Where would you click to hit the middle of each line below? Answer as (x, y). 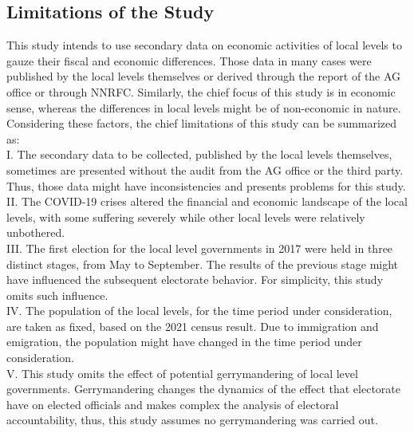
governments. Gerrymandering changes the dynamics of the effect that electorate (203, 389)
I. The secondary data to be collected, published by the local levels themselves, (199, 154)
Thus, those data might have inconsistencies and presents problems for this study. (206, 185)
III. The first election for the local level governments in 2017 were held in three (200, 248)
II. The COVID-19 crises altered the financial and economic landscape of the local (207, 201)
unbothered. (36, 232)
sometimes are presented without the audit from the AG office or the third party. (205, 169)
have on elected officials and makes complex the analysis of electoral (173, 404)
